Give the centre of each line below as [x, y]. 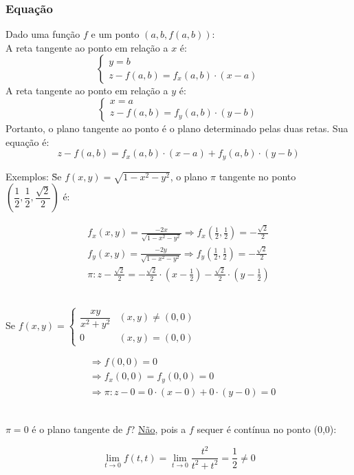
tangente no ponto [257, 176]
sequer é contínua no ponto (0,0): [267, 429]
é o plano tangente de [77, 429]
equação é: [27, 141]
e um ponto [115, 34]
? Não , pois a [158, 429]
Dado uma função [43, 34]
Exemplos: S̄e [34, 176]
